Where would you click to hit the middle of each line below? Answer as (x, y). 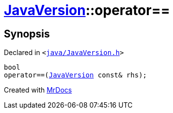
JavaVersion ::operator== (87, 10)
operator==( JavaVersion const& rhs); (76, 75)
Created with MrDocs (38, 90)
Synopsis (27, 34)
